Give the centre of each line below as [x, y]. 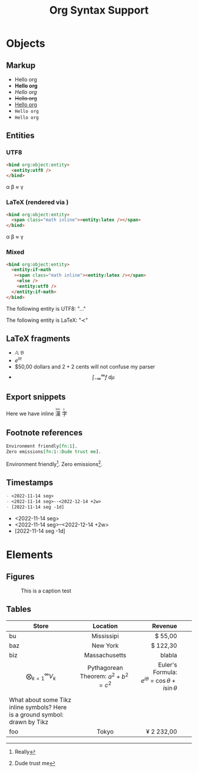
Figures [20, 576]
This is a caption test [46, 591]
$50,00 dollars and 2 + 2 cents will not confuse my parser [85, 367]
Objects [26, 43]
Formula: [165, 672]
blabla [169, 655]
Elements [29, 555]
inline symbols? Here [38, 708]
